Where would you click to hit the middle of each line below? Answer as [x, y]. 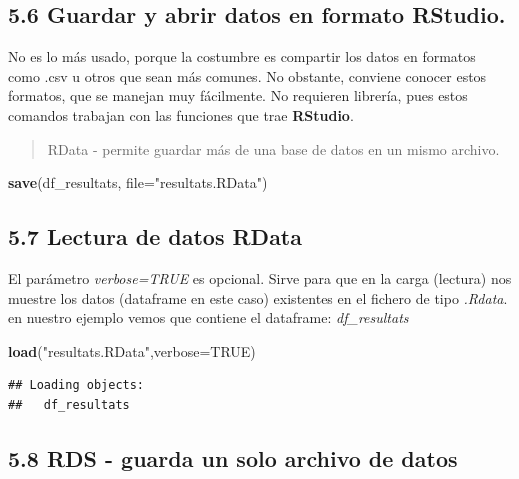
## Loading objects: [76, 385]
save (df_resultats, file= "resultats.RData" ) [138, 182]
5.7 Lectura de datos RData [155, 236]
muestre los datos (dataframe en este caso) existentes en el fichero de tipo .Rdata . [258, 297]
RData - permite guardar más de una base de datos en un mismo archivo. [273, 148]
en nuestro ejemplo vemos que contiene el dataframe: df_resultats [208, 317]
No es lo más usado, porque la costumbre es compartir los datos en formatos [242, 56]
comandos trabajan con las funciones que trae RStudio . [181, 114]
